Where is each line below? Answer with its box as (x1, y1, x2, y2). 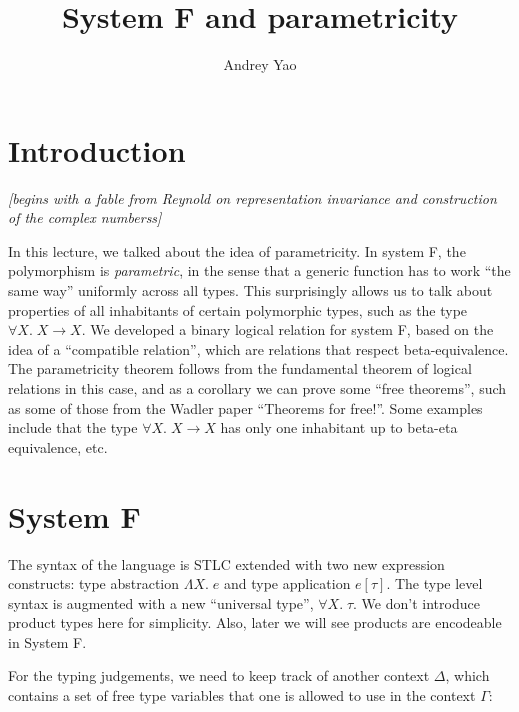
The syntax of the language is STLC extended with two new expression (8, 553, 445, 574)
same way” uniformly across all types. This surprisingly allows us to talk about (8, 280, 493, 301)
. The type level (386, 573, 483, 594)
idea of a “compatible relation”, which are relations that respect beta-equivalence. (8, 338, 509, 359)
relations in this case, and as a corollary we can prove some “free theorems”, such (8, 378, 507, 398)
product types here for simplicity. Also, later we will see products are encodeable (8, 612, 502, 633)
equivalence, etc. (8, 436, 108, 457)
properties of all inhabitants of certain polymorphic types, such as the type (8, 299, 468, 320)
